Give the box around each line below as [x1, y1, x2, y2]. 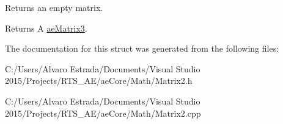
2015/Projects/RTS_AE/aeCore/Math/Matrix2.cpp [5, 106, 201, 119]
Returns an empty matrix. [5, 1, 103, 13]
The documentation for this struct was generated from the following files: [5, 42, 279, 55]
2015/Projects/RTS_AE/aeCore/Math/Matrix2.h [5, 74, 193, 87]
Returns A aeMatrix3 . [5, 21, 87, 34]
